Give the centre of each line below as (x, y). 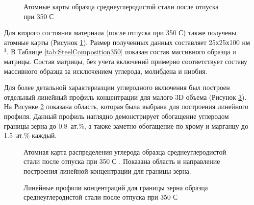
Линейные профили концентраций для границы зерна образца (116, 187)
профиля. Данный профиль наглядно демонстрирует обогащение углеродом (116, 116)
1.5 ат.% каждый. (30, 135)
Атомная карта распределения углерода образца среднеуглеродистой (125, 151)
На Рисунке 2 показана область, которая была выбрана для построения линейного (126, 106)
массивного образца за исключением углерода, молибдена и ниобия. (106, 71)
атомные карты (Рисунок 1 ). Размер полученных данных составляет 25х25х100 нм (127, 42)
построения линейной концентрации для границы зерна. (107, 171)
